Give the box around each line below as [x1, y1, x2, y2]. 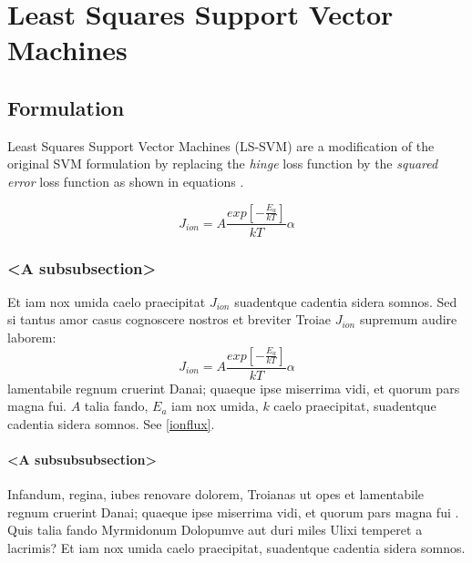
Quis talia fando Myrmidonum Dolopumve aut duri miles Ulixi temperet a [7, 520, 423, 539]
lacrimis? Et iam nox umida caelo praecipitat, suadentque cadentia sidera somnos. [7, 537, 466, 557]
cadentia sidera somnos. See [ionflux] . [7, 414, 215, 433]
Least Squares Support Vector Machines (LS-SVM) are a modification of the [7, 136, 435, 155]
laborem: [7, 327, 56, 346]
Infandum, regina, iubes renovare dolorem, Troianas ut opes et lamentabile [7, 485, 425, 504]
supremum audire [359, 310, 457, 329]
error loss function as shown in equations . [7, 171, 244, 190]
